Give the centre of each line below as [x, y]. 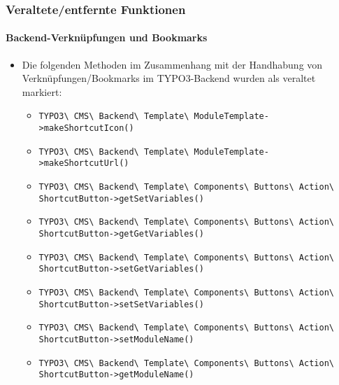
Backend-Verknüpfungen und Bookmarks [107, 37]
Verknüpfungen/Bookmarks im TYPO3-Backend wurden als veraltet [169, 78]
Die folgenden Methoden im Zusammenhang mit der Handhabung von [172, 64]
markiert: [42, 91]
